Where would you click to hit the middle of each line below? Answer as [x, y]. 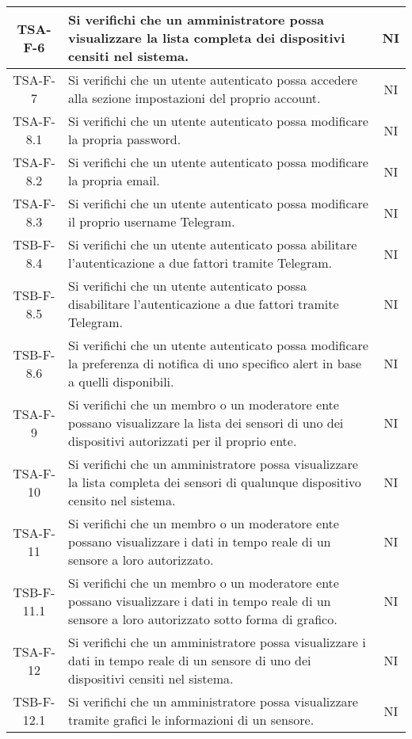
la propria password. [125, 139]
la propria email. [114, 180]
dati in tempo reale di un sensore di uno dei [190, 660]
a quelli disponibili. [121, 381]
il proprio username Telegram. [152, 221]
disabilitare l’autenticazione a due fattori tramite [204, 304]
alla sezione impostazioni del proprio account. [195, 98]
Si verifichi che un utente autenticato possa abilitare [213, 244]
